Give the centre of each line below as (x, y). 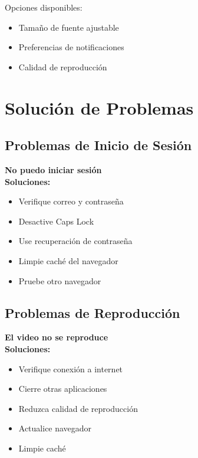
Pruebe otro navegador (60, 280)
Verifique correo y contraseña (71, 201)
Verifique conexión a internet (71, 368)
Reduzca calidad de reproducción (78, 408)
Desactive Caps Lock (56, 221)
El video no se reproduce (57, 337)
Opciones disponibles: (44, 7)
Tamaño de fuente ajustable (69, 27)
